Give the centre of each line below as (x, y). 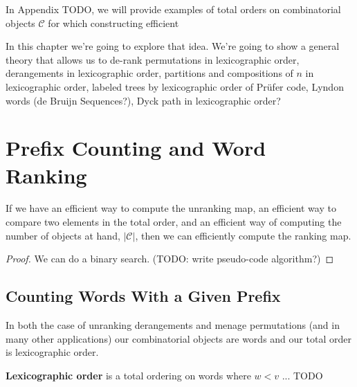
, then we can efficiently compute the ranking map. (243, 235)
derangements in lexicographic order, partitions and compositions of (149, 73)
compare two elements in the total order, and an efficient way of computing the (174, 222)
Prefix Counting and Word (136, 148)
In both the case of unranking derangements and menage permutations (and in (173, 325)
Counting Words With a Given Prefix (143, 296)
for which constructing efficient (113, 22)
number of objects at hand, (63, 235)
